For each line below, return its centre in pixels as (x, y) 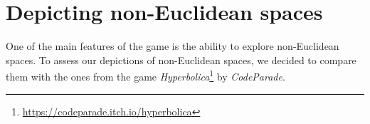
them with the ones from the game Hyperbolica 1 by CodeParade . (146, 75)
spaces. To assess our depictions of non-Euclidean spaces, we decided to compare (181, 60)
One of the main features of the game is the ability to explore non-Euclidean (173, 46)
